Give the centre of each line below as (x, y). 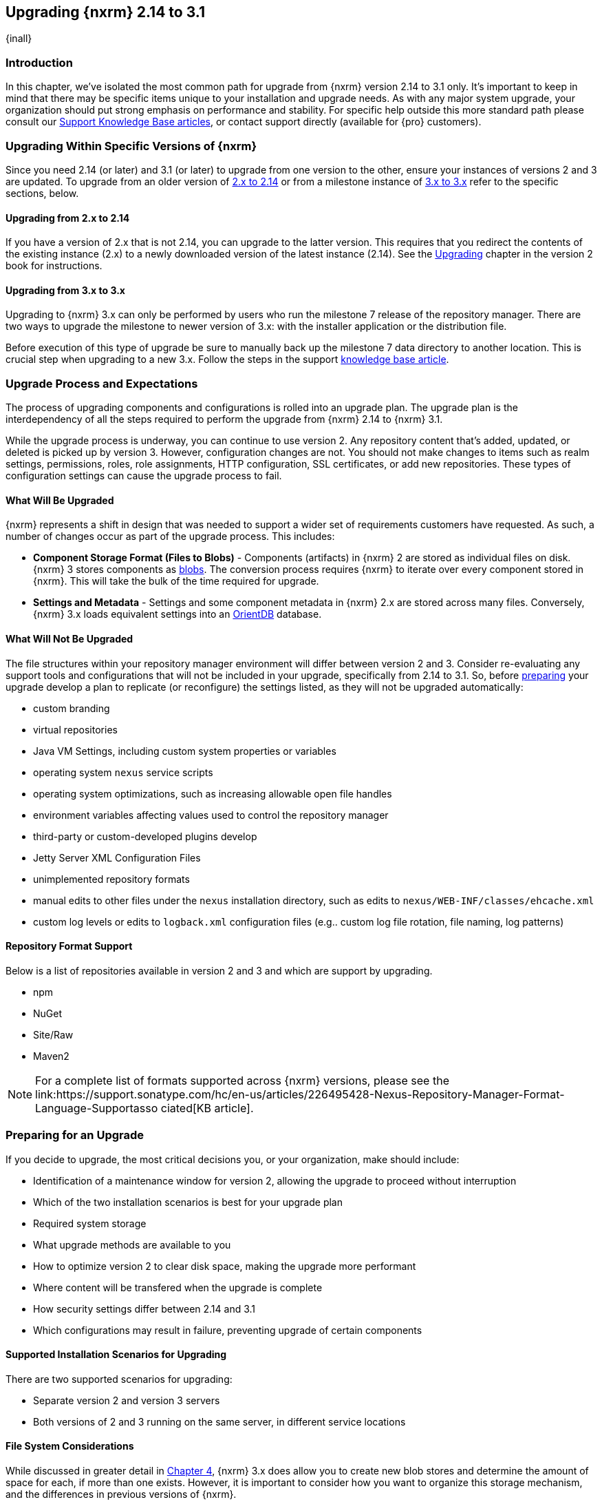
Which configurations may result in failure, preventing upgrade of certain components (228, 1330)
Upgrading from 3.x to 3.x (65, 290)
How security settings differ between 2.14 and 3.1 (144, 1308)
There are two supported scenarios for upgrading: (119, 1379)
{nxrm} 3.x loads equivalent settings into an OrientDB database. (178, 614)
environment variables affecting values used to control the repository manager (211, 815)
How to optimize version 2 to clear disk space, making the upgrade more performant (225, 1266)
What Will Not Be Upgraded (69, 638)
